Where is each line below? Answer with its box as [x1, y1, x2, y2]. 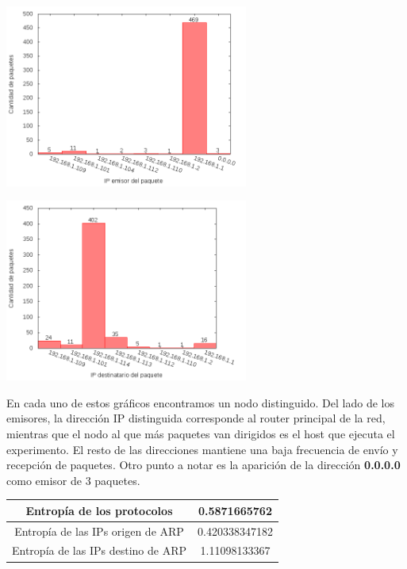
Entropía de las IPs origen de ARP [14, 522, 184, 539]
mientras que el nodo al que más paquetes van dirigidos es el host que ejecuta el [6, 425, 395, 441]
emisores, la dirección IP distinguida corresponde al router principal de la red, [6, 410, 386, 426]
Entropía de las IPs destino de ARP [12, 542, 186, 559]
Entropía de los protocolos [25, 502, 173, 518]
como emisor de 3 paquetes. [6, 472, 140, 488]
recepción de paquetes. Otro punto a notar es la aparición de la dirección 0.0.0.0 [6, 456, 401, 473]
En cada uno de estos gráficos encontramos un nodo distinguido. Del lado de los [6, 394, 394, 411]
